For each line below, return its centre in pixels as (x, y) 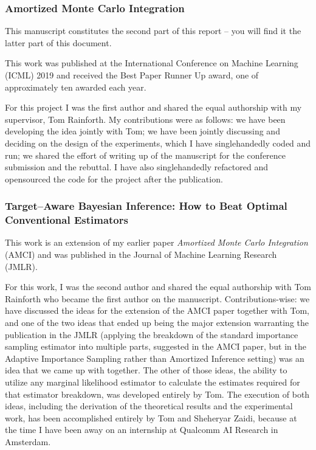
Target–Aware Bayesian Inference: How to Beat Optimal (146, 206)
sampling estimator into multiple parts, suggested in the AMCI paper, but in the (156, 346)
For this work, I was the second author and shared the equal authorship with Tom (158, 287)
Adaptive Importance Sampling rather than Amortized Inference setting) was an (155, 358)
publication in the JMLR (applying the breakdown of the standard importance (152, 334)
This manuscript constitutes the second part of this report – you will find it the (153, 31)
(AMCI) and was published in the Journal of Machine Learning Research (141, 254)
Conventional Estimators (67, 220)
